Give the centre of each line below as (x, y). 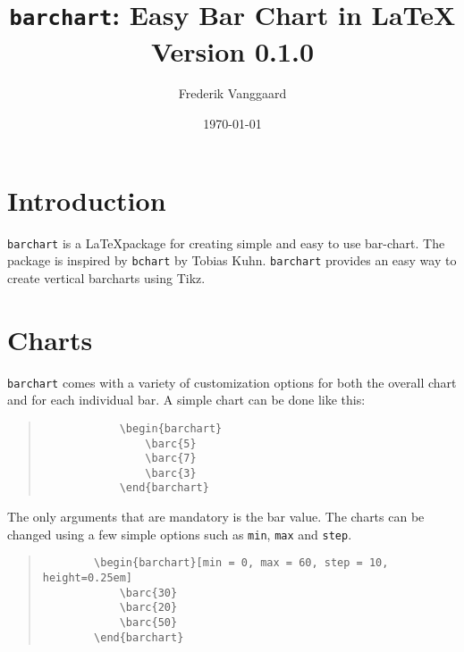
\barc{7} (171, 459)
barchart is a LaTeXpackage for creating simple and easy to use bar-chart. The (226, 242)
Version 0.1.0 (232, 50)
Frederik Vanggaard (232, 93)
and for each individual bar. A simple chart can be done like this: (186, 400)
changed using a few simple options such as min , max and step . (180, 534)
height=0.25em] (88, 578)
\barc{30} (148, 593)
